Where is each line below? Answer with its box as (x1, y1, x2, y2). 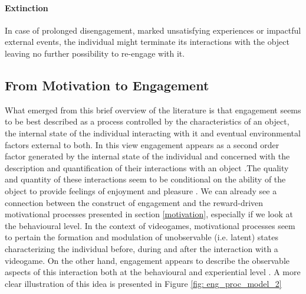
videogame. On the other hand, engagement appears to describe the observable (5, 254, 289, 266)
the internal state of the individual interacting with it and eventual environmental (5, 126, 301, 139)
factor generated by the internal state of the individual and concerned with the (5, 150, 290, 162)
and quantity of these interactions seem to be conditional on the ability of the (5, 173, 286, 185)
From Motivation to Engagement (5, 76, 209, 94)
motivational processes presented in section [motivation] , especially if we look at (5, 208, 293, 220)
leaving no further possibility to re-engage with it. (5, 47, 185, 59)
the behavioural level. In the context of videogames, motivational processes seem (5, 219, 295, 231)
